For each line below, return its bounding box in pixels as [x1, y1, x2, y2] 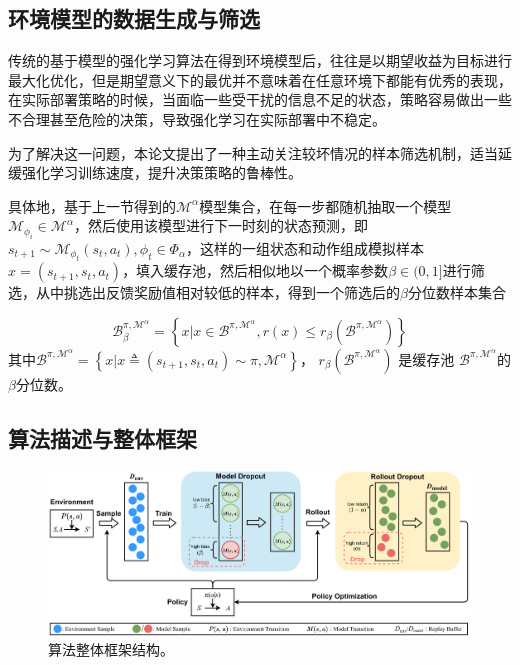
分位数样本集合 [407, 282, 506, 303]
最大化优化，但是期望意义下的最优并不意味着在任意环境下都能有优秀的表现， [8, 69, 512, 90]
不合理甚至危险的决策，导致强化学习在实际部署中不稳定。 [8, 108, 386, 129]
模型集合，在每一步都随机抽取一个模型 [199, 195, 452, 216]
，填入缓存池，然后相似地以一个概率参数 [122, 260, 389, 281]
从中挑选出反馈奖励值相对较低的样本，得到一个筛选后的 [35, 282, 400, 303]
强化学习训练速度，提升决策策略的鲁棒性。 [21, 162, 302, 183]
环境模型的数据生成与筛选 [8, 3, 260, 34]
